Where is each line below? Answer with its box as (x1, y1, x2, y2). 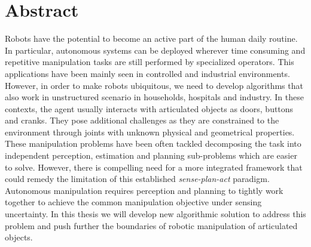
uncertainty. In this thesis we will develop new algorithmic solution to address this (5, 208, 306, 220)
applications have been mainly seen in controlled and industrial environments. (5, 67, 290, 79)
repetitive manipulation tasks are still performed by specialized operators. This (5, 55, 294, 68)
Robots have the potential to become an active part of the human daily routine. (5, 32, 298, 45)
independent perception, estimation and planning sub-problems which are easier (5, 149, 297, 162)
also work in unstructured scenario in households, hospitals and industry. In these (5, 91, 304, 103)
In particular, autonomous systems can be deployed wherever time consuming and (5, 44, 306, 56)
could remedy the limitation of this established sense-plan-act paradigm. (5, 172, 270, 185)
